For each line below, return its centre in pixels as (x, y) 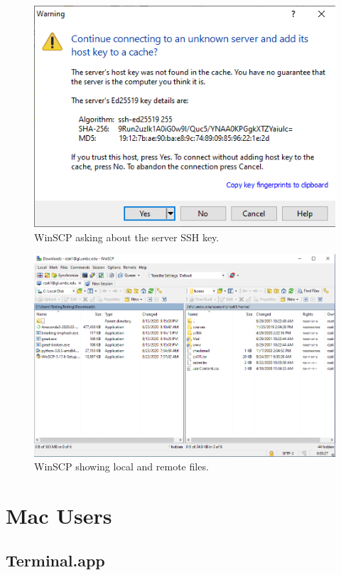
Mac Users (59, 515)
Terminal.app (55, 560)
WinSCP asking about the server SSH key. (127, 237)
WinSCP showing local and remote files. (121, 466)
